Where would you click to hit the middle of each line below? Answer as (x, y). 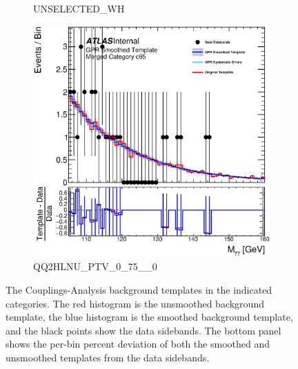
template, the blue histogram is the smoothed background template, (149, 317)
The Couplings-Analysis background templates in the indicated (139, 290)
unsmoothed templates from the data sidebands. (108, 358)
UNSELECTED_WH (79, 8)
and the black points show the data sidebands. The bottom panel (143, 330)
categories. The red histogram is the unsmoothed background (135, 303)
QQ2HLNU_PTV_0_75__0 (95, 266)
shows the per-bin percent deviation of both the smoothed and (138, 344)
